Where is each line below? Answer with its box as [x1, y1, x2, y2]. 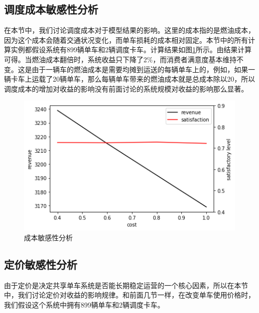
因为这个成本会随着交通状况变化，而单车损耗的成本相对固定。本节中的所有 [4, 34, 248, 45]
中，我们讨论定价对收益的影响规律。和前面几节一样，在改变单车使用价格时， [4, 290, 255, 300]
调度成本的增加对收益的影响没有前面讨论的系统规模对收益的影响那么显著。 [4, 83, 248, 94]
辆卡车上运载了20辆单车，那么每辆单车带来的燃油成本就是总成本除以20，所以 [4, 74, 255, 84]
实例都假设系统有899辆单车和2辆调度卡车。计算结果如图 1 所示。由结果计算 [10, 44, 252, 55]
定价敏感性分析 [4, 257, 77, 272]
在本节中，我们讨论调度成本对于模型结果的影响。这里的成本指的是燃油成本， [4, 25, 255, 35]
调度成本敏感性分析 [4, 1, 98, 17]
